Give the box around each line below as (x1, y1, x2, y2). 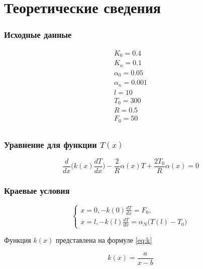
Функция (4, 235, 31, 245)
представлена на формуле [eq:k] (55, 235, 152, 245)
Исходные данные (4, 28, 72, 41)
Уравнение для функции (4, 138, 97, 150)
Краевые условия (4, 184, 70, 196)
